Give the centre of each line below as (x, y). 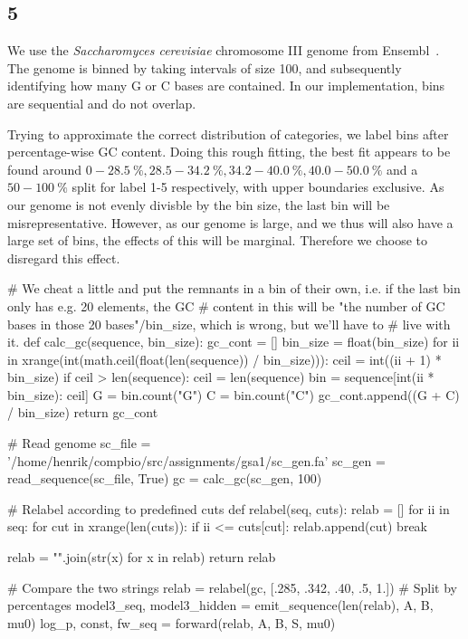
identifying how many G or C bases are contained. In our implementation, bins (226, 86)
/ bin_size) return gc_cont (83, 412)
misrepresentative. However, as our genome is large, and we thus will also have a (230, 222)
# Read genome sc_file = (79, 443)
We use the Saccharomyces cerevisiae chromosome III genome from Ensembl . (224, 50)
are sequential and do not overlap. (102, 103)
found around (45, 169)
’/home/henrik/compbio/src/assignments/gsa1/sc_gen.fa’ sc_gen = (196, 460)
